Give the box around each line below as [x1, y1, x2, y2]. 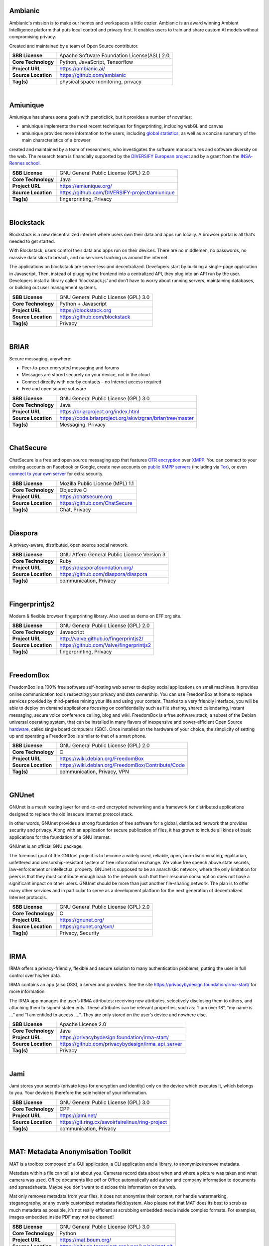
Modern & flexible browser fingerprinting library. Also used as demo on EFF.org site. [9, 613, 182, 619]
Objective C [59, 486, 87, 493]
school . [25, 160, 41, 166]
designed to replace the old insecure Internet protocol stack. [9, 811, 134, 817]
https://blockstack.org [59, 307, 112, 313]
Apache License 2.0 [59, 1021, 107, 1028]
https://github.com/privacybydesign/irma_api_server [59, 1040, 183, 1047]
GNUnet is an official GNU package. [9, 843, 83, 849]
